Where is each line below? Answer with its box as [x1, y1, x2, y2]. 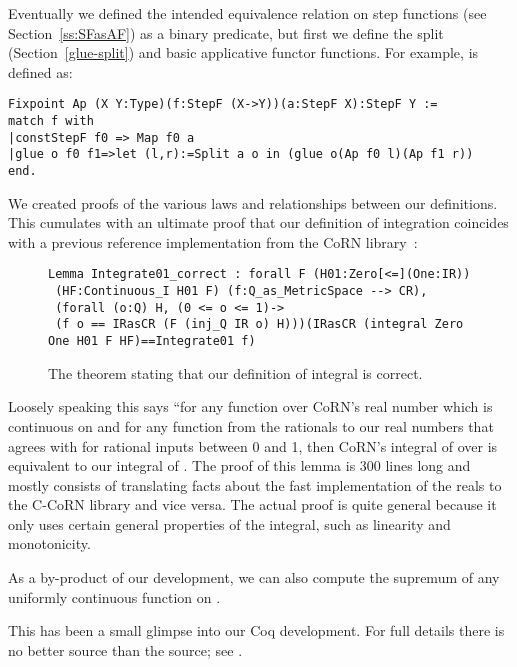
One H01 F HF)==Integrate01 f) [48, 334, 256, 349]
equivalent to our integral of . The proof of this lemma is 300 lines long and [8, 455, 471, 476]
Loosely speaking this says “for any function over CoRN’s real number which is [8, 396, 493, 417]
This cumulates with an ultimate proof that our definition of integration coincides [8, 212, 509, 233]
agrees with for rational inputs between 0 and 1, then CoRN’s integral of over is [8, 435, 498, 456]
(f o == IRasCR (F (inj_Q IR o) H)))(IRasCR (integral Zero [55, 317, 464, 332]
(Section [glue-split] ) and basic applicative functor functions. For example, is [8, 42, 479, 63]
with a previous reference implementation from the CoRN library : [8, 231, 418, 252]
